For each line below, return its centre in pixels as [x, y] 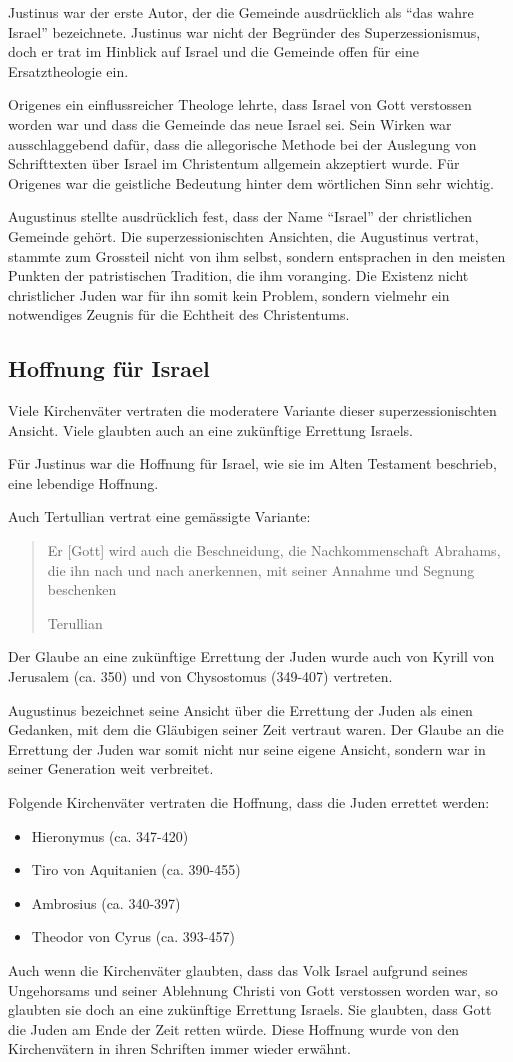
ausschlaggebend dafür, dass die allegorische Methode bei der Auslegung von [242, 143]
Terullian [75, 622]
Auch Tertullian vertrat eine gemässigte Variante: [159, 516]
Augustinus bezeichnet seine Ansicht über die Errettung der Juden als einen [240, 709]
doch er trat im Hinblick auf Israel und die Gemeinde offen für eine [213, 51]
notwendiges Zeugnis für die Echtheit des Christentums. [179, 314]
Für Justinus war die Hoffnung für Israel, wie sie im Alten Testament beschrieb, [252, 463]
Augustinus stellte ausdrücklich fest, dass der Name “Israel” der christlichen [240, 216]
